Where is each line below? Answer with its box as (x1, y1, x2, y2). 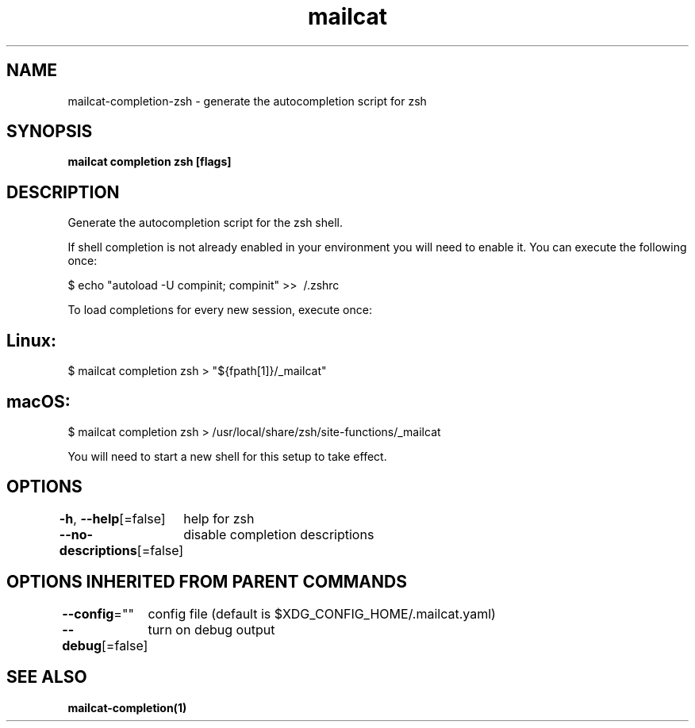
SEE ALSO (6, 667, 87, 688)
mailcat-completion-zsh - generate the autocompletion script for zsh (67, 94, 427, 108)
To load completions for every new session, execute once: (67, 303, 372, 317)
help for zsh (183, 510, 255, 527)
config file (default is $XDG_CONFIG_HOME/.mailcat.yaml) (148, 605, 496, 622)
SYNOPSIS (6, 121, 93, 142)
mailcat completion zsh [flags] (67, 155, 232, 169)
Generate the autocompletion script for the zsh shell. (67, 216, 343, 230)
